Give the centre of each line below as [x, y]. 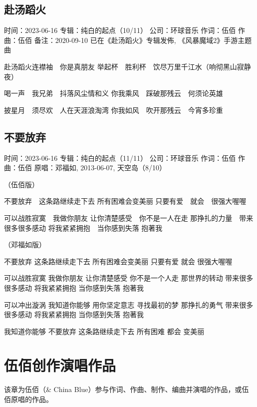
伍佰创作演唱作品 [60, 365]
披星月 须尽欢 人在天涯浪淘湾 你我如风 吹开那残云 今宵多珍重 [114, 110]
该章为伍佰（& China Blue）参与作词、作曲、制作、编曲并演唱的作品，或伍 [127, 389]
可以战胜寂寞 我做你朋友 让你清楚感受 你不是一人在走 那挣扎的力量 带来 [129, 217]
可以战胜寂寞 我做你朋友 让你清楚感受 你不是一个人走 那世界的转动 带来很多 [129, 278]
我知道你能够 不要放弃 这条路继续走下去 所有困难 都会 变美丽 [104, 331]
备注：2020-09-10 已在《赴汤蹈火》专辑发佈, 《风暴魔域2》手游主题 [143, 40]
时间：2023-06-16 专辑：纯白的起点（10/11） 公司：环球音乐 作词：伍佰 [120, 30]
